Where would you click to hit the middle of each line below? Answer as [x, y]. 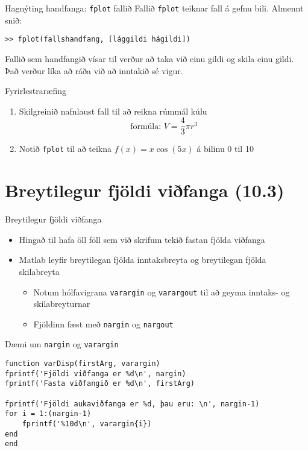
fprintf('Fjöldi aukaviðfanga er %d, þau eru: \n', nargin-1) [132, 404]
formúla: [146, 126]
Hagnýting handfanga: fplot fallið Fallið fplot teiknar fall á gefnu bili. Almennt [154, 8]
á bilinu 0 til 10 [225, 149]
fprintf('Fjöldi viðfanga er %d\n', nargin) [96, 374]
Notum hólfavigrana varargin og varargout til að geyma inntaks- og [162, 292]
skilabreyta [39, 271]
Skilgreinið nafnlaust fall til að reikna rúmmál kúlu [113, 111]
